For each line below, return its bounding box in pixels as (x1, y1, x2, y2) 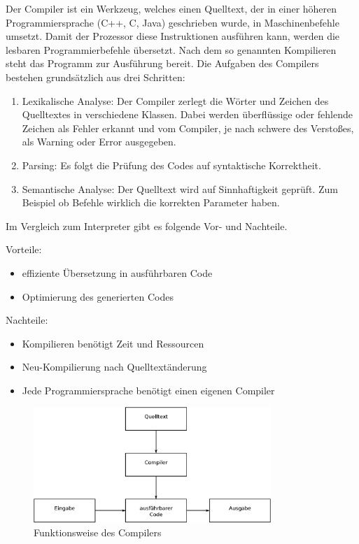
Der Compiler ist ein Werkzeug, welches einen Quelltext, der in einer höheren (6, 1, 337, 15)
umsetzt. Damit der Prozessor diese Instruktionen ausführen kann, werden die (6, 29, 340, 43)
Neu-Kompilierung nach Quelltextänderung (22, 359, 207, 374)
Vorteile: (6, 242, 42, 257)
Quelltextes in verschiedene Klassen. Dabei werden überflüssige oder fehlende (22, 107, 353, 122)
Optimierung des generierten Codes (22, 289, 174, 303)
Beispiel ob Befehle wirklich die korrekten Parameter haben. (22, 195, 280, 210)
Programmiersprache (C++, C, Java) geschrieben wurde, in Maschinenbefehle (6, 15, 339, 29)
